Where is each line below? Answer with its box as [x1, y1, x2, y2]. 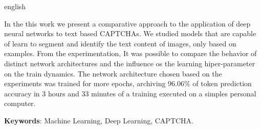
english [4, 1, 26, 11]
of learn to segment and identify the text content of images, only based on [4, 38, 236, 48]
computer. [4, 98, 36, 109]
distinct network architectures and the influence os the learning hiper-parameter [4, 58, 255, 68]
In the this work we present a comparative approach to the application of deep [4, 18, 251, 29]
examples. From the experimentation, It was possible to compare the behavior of [4, 48, 257, 59]
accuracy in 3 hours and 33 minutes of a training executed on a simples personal [4, 88, 256, 98]
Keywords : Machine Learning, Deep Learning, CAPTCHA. [4, 115, 193, 125]
